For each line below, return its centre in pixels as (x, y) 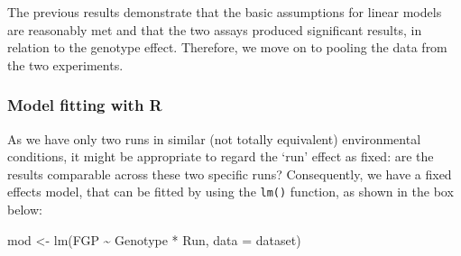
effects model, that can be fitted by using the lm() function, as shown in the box (230, 192)
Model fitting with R (85, 105)
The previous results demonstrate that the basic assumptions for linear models (225, 12)
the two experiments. (65, 64)
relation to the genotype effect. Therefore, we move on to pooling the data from (227, 47)
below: (25, 210)
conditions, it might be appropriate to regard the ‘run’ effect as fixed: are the (221, 156)
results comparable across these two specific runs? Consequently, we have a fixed (230, 174)
